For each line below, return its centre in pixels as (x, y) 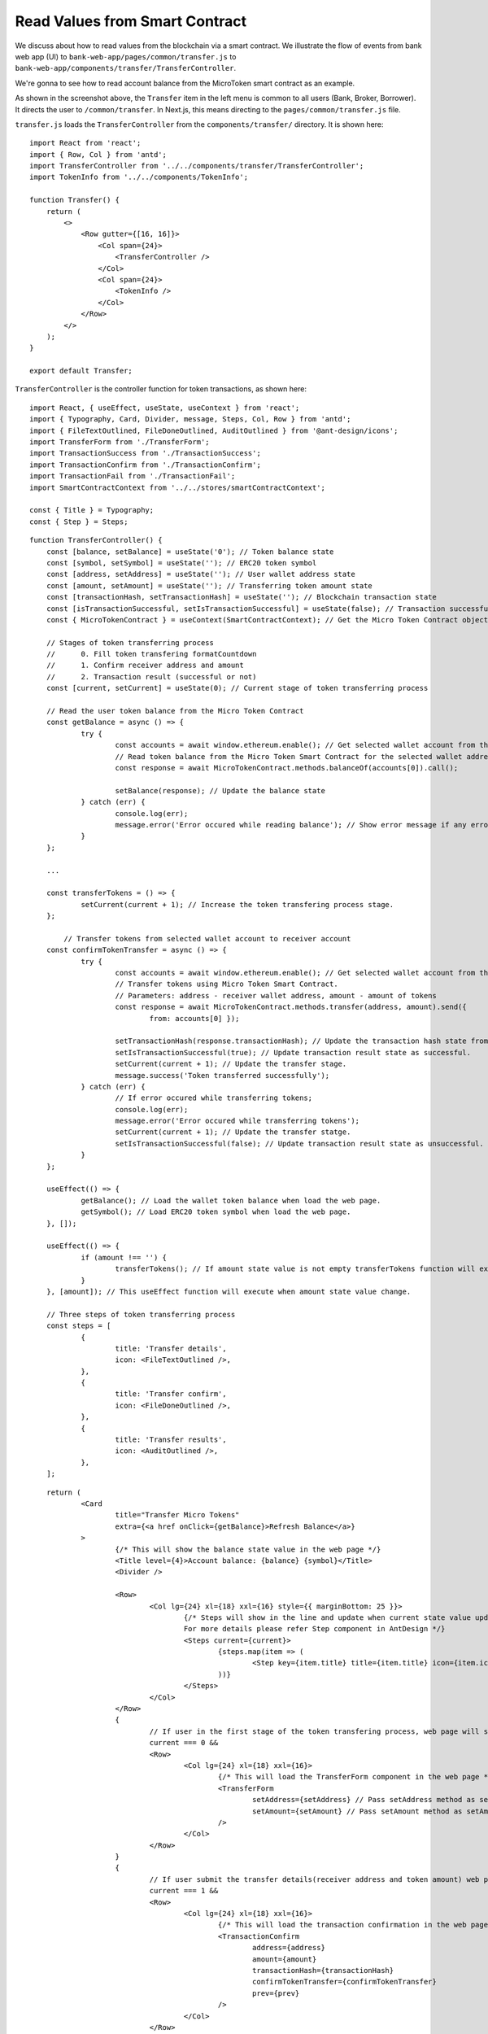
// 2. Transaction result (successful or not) (151, 677)
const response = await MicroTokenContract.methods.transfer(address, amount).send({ (291, 1007)
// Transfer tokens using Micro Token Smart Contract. (227, 984)
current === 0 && (184, 1743)
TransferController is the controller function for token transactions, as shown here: (161, 389)
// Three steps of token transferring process (141, 1314)
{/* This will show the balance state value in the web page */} (248, 1549)
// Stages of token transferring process (130, 642)
